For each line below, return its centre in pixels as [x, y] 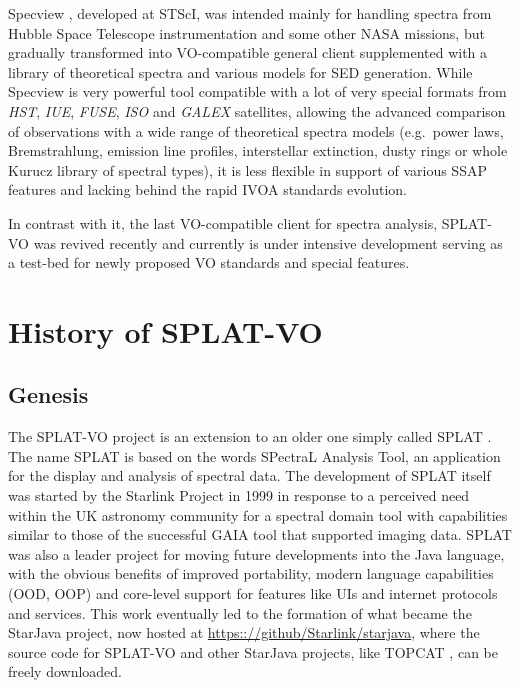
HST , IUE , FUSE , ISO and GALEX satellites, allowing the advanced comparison [257, 110]
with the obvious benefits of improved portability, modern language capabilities [251, 573]
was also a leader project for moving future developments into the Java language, [256, 553]
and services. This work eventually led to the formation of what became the [240, 612]
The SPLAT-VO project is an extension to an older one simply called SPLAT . [250, 436]
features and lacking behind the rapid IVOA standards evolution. [208, 189]
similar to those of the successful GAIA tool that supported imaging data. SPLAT [260, 534]
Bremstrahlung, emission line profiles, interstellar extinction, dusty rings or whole [258, 150]
